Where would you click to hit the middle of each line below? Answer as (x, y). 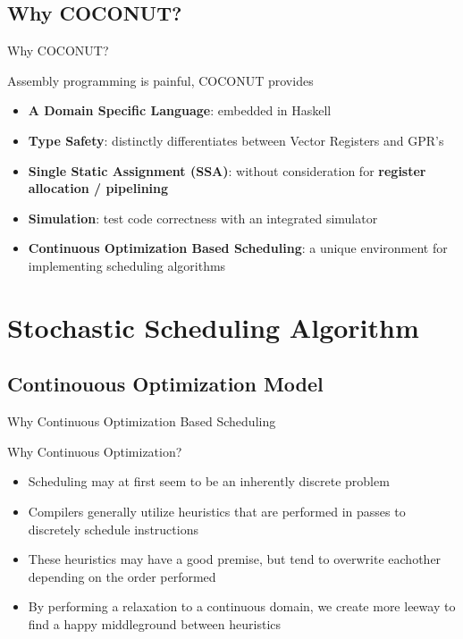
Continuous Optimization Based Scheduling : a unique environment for (238, 248)
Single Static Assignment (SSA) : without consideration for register (227, 170)
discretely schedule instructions (113, 529)
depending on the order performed (122, 576)
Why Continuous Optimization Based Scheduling (142, 421)
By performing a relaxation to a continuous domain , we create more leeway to (242, 606)
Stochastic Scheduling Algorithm (213, 327)
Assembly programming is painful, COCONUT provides (160, 80)
